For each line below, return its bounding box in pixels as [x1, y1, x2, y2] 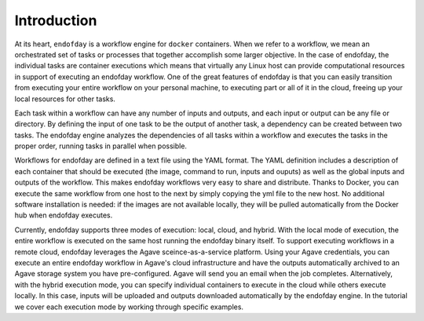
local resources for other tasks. [14, 94, 115, 104]
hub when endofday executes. [14, 210, 113, 220]
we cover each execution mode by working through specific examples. [14, 302, 243, 312]
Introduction [14, 12, 97, 29]
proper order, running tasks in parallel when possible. [14, 141, 188, 151]
